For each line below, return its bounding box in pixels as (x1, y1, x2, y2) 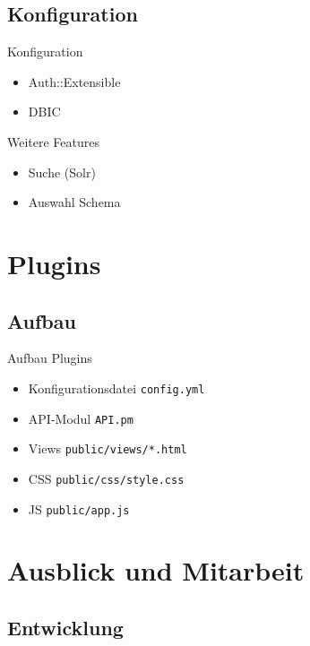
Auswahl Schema (28, 193, 121, 211)
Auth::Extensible (28, 72, 121, 90)
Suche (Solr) (28, 162, 96, 181)
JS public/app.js (28, 499, 130, 518)
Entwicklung (7, 613, 124, 641)
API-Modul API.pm (28, 409, 133, 427)
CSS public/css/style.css (28, 469, 185, 487)
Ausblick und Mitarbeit (7, 552, 305, 589)
